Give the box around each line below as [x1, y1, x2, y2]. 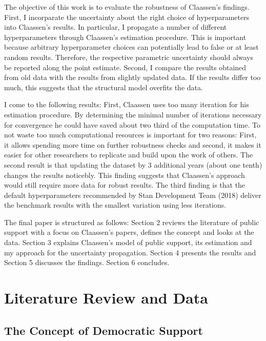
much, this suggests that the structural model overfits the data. [4, 82, 203, 92]
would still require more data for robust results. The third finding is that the [4, 179, 245, 190]
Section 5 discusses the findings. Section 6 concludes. [4, 257, 170, 268]
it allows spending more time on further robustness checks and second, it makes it [4, 139, 261, 150]
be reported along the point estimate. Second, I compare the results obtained [4, 62, 247, 72]
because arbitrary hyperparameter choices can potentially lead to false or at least [4, 42, 259, 52]
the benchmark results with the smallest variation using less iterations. [4, 199, 227, 210]
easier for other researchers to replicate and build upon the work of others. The [4, 149, 253, 160]
